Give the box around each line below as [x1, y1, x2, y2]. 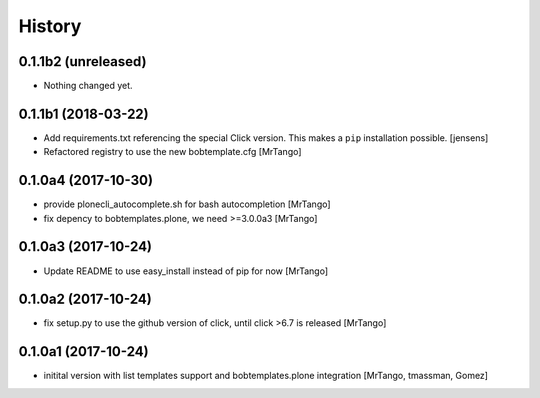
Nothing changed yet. [43, 80, 134, 92]
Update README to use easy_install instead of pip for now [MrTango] [43, 265, 329, 277]
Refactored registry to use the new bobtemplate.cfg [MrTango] [43, 146, 302, 158]
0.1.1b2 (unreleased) [18, 53, 147, 70]
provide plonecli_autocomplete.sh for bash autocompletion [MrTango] [43, 198, 331, 210]
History [18, 15, 82, 37]
